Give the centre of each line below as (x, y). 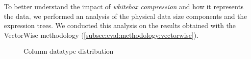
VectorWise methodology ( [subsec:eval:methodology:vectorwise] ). (101, 35)
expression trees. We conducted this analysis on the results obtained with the (120, 25)
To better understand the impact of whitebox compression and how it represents (124, 6)
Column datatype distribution (69, 51)
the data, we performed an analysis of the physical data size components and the (125, 16)
